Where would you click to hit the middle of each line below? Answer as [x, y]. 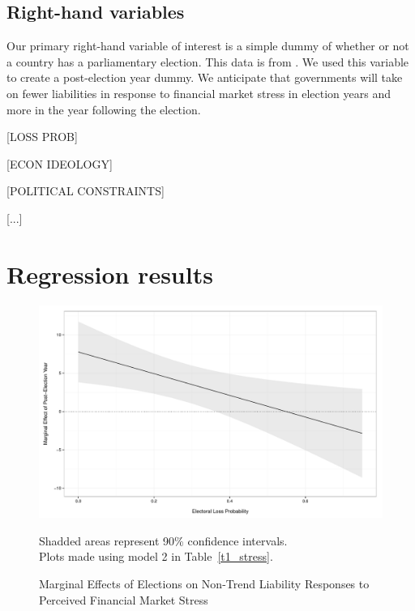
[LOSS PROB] [42, 137]
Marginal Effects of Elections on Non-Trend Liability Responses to [204, 583]
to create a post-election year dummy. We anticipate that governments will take [205, 77]
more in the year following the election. [104, 109]
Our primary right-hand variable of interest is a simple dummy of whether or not [208, 46]
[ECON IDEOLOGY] [60, 163]
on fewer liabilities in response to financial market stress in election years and [199, 93]
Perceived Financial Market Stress [124, 599]
